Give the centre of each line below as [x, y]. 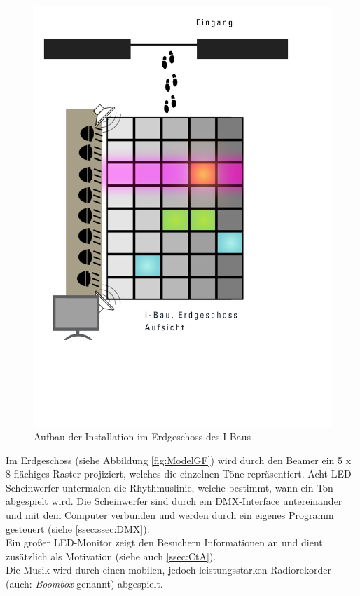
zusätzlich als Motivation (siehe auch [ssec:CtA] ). [111, 556]
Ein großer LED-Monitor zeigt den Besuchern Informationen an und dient [164, 542]
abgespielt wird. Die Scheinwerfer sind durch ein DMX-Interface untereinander [174, 501]
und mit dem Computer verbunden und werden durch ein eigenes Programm [170, 515]
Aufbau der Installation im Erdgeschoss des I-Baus [143, 436]
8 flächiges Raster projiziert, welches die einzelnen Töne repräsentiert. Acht [167, 474]
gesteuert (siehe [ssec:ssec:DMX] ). [78, 528]
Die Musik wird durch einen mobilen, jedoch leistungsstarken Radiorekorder [168, 570]
